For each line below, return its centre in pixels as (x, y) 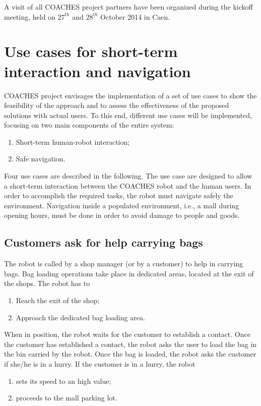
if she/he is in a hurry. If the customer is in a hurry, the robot (100, 363)
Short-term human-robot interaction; (73, 141)
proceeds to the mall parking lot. (67, 398)
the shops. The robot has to (47, 283)
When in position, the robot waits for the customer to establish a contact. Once (127, 334)
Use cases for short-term (91, 51)
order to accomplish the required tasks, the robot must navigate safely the (119, 195)
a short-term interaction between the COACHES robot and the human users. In (128, 185)
